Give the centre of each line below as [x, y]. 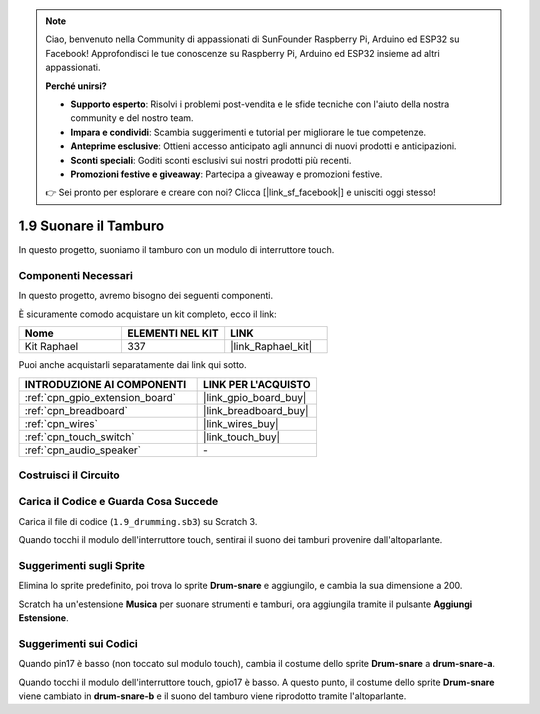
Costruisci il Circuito [69, 475]
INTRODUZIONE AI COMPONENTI [105, 384]
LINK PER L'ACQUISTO [257, 384]
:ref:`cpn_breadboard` [76, 410]
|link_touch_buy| [241, 437]
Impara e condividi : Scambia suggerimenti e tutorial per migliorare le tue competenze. [248, 132]
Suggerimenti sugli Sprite [81, 565]
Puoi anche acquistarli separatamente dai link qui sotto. [132, 365]
